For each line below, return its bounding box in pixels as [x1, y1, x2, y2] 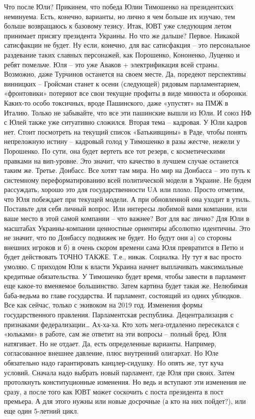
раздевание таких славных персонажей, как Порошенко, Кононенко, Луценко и [4, 49, 240, 59]
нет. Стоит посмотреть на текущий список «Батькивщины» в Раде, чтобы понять [4, 126, 247, 137]
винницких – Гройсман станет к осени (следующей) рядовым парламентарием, [4, 78, 241, 88]
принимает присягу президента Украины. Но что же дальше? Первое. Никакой [4, 30, 240, 40]
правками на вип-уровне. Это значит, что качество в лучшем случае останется [4, 155, 239, 166]
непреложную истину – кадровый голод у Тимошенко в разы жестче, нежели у [4, 136, 240, 146]
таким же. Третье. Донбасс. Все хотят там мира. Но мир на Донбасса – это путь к [4, 165, 251, 175]
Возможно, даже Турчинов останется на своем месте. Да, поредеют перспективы [4, 69, 246, 79]
